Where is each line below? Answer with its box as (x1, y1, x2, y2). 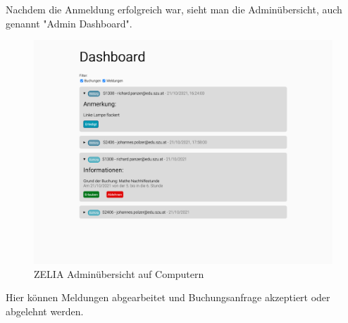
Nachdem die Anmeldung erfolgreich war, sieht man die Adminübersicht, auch (6, 2, 342, 16)
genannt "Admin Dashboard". (6, 15, 132, 30)
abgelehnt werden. (6, 303, 84, 318)
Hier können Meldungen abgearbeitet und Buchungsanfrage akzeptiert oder (6, 290, 330, 305)
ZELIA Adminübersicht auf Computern (34, 266, 204, 281)
